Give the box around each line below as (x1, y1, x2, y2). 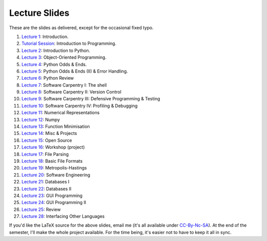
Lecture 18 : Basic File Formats (21, 158, 83, 164)
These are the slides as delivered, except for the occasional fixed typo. (9, 25, 154, 31)
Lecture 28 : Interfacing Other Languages (21, 213, 105, 219)
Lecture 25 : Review (21, 206, 61, 212)
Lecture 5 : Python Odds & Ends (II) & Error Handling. (21, 68, 128, 74)
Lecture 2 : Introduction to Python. (21, 47, 90, 53)
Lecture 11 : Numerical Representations (21, 110, 100, 116)
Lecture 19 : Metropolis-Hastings (21, 165, 87, 171)
